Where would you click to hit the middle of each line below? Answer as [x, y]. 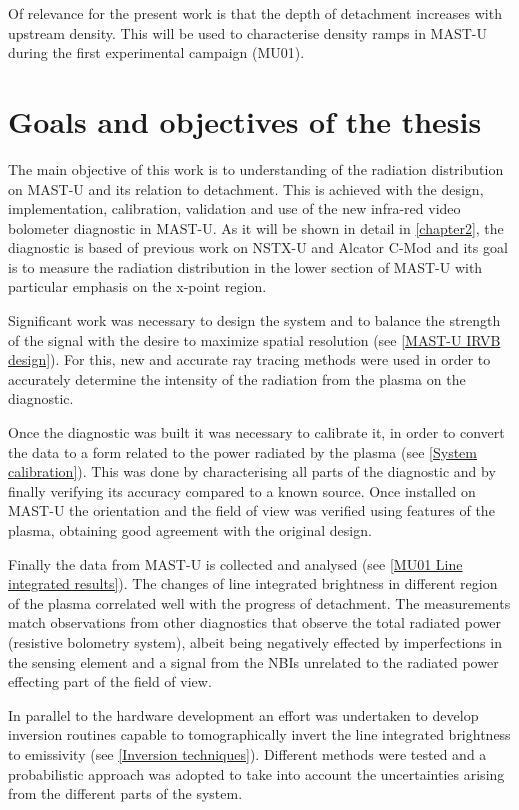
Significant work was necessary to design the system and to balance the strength [254, 320]
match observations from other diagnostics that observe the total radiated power [254, 622]
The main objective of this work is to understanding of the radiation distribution [256, 168]
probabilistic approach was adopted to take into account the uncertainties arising [256, 773]
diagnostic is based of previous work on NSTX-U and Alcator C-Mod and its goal [258, 247]
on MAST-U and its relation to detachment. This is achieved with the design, [246, 188]
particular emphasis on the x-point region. [137, 286]
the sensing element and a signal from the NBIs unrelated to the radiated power [253, 661]
